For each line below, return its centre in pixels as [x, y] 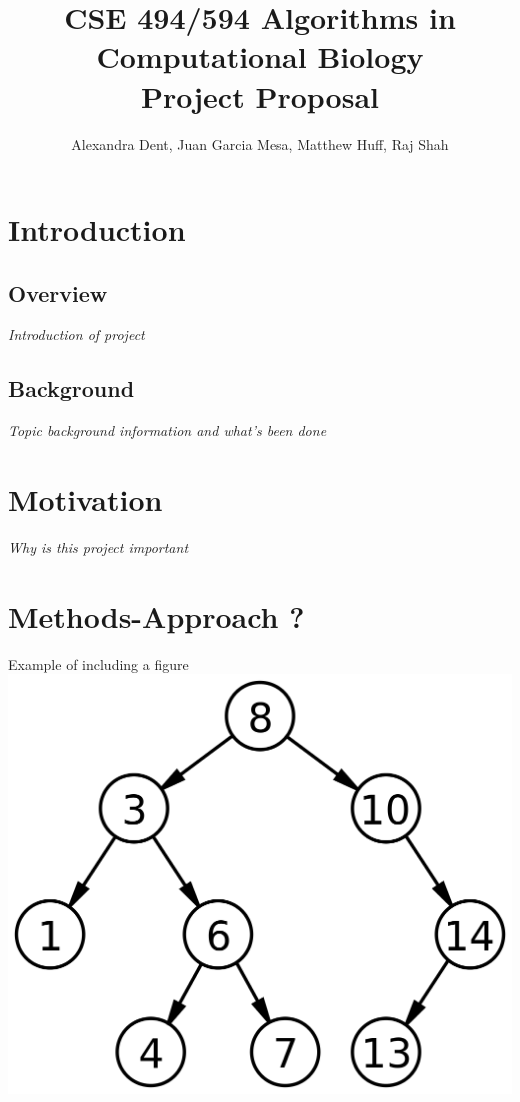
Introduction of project [76, 334]
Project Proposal [260, 95]
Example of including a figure [98, 663]
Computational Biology [260, 56]
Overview [58, 292]
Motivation [85, 499]
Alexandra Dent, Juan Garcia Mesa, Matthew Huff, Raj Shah [260, 143]
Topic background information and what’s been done [167, 430]
